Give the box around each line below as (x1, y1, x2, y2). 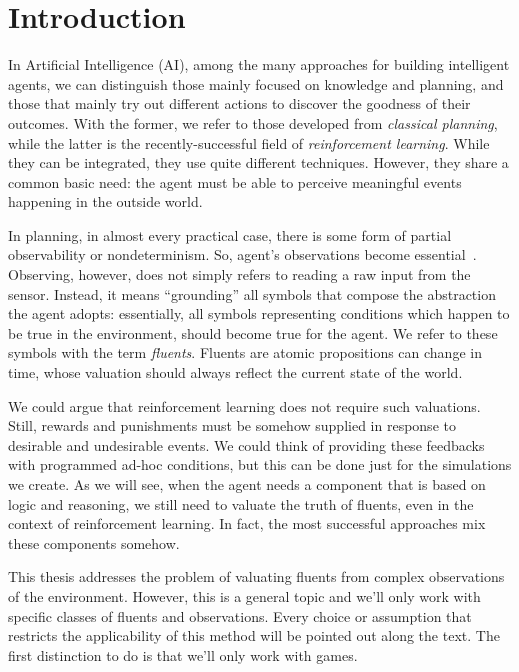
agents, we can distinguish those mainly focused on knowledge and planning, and (8, 73, 504, 94)
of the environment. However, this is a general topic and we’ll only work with (8, 585, 481, 606)
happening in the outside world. (8, 191, 203, 212)
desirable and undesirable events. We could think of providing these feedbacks (8, 434, 485, 455)
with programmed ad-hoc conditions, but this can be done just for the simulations (8, 454, 512, 475)
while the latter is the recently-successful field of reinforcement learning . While (8, 132, 490, 153)
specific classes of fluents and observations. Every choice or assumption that (8, 605, 472, 626)
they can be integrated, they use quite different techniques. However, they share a (8, 152, 509, 173)
